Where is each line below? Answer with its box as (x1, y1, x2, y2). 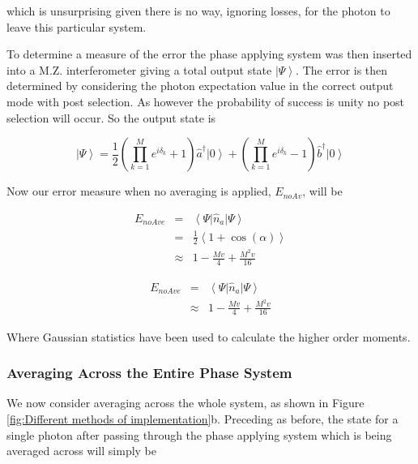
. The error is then (296, 61, 388, 78)
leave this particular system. (6, 18, 147, 35)
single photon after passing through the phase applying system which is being (6, 426, 392, 443)
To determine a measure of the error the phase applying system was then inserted (6, 45, 412, 62)
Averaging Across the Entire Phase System (6, 363, 292, 383)
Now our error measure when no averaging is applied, (6, 183, 271, 200)
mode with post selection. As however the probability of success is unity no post (6, 92, 405, 110)
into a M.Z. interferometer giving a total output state (6, 61, 272, 78)
